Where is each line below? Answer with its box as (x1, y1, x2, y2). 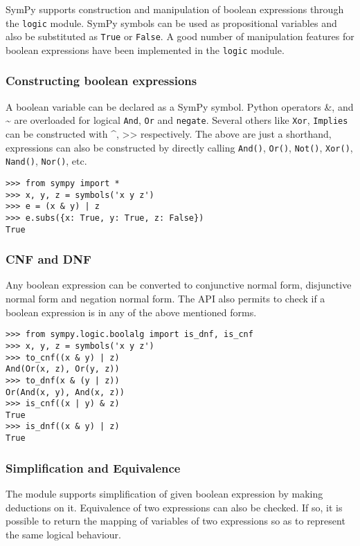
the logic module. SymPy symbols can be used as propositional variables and (6, 15, 337, 30)
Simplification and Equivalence (6, 459, 181, 476)
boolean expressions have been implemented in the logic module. (6, 42, 285, 57)
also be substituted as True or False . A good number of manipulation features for (6, 29, 354, 44)
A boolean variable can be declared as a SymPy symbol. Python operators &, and (6, 99, 354, 113)
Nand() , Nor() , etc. (6, 154, 87, 168)
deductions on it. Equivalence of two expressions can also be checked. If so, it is (6, 500, 343, 514)
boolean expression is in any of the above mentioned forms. (6, 304, 257, 319)
